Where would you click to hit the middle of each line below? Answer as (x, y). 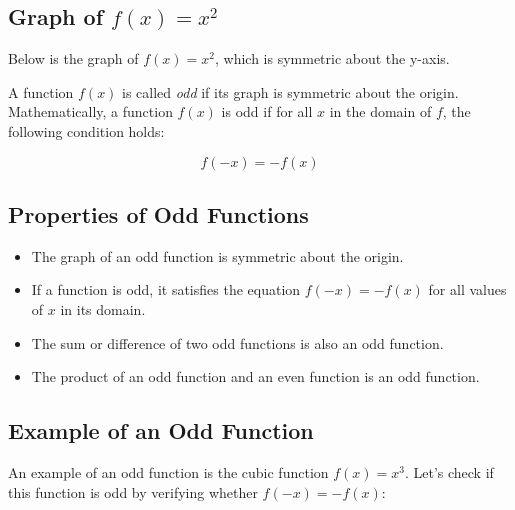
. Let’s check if (449, 471)
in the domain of (380, 111)
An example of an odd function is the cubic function (168, 471)
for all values (467, 289)
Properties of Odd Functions (158, 213)
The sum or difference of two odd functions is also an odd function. (237, 342)
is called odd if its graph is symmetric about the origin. (290, 91)
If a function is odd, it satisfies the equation (166, 289)
